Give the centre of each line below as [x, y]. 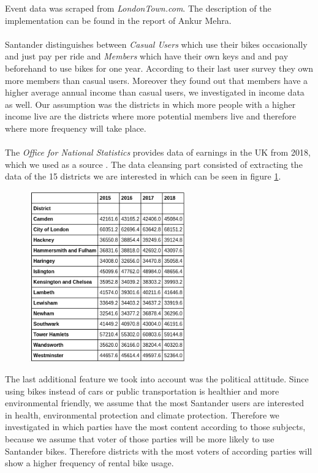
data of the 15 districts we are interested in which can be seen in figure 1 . [143, 176]
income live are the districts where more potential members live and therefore [151, 116]
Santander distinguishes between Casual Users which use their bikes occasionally [156, 44]
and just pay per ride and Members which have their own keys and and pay [147, 56]
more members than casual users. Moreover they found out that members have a [157, 80]
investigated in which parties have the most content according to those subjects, [155, 427]
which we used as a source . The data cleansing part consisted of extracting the [154, 164]
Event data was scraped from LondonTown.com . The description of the [138, 8]
